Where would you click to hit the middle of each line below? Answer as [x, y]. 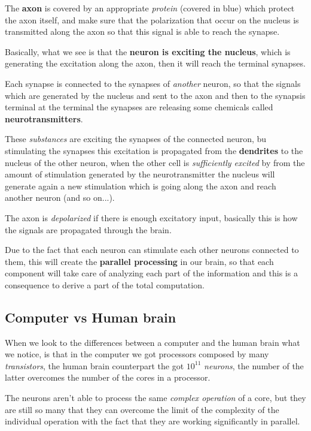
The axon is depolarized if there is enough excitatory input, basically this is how [151, 217]
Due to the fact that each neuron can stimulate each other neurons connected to [152, 250]
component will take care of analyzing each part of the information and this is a [151, 273]
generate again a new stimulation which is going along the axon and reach [141, 186]
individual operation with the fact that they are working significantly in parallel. [153, 421]
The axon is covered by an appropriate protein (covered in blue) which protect [150, 8]
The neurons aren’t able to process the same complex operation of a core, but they [155, 398]
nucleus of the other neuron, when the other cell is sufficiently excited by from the [155, 162]
